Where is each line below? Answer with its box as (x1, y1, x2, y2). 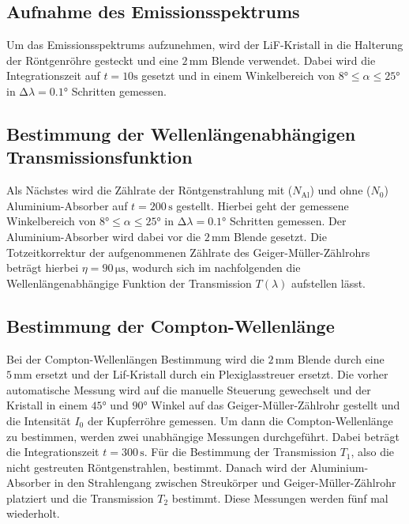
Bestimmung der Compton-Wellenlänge (6, 313, 335, 337)
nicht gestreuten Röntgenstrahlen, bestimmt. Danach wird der (6, 458, 306, 475)
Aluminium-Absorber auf (6, 197, 128, 213)
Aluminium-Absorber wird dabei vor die (6, 228, 201, 244)
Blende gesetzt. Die (234, 228, 327, 244)
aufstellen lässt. (291, 274, 366, 291)
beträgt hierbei (6, 259, 79, 276)
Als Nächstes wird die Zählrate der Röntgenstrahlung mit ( (6, 182, 293, 198)
